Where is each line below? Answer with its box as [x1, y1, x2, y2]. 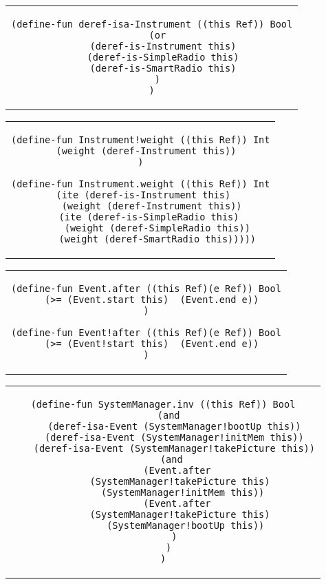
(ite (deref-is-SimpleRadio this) [58, 211, 239, 222]
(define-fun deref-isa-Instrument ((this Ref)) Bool [11, 19, 293, 30]
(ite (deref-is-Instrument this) [56, 189, 231, 200]
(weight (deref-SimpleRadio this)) [64, 222, 250, 233]
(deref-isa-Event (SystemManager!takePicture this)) [33, 443, 315, 454]
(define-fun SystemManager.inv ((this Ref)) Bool [30, 399, 296, 410]
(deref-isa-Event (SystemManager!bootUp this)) [47, 421, 301, 432]
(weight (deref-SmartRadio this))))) [58, 233, 257, 244]
